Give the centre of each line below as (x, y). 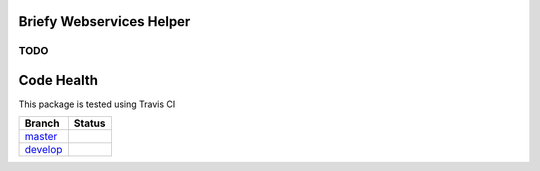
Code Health (58, 80)
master (41, 137)
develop (43, 150)
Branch (42, 123)
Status (89, 123)
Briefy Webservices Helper (104, 21)
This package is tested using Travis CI (97, 104)
